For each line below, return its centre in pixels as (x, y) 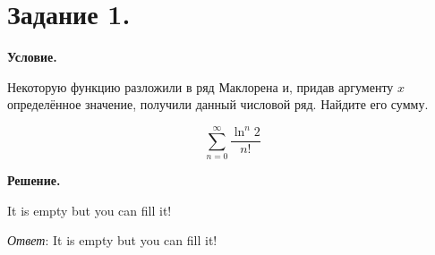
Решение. (34, 180)
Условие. (32, 57)
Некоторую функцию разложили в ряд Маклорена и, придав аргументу (200, 86)
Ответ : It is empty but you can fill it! (112, 240)
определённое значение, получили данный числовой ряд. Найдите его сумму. (218, 104)
